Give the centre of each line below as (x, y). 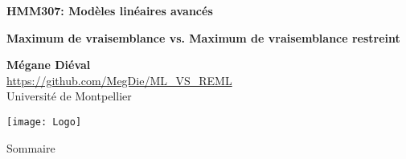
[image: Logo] (44, 122)
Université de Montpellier (69, 96)
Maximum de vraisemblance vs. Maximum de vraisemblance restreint (203, 37)
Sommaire (31, 147)
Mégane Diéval (49, 65)
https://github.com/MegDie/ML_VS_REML (119, 80)
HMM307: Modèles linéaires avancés (110, 10)
